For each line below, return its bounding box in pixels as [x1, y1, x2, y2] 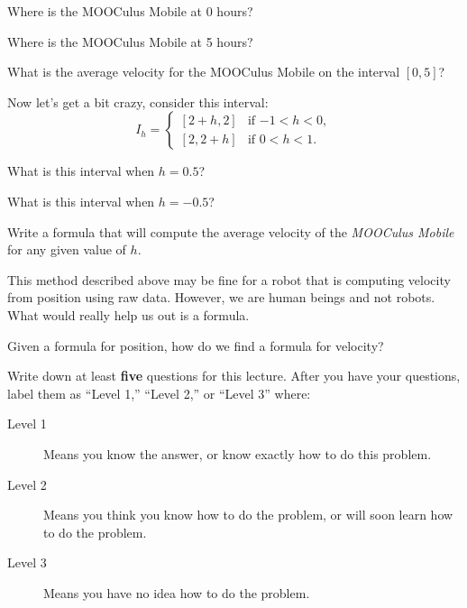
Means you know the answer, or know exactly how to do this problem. [43, 444, 432, 463]
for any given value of [7, 240, 126, 259]
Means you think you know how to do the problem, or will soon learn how [43, 505, 453, 524]
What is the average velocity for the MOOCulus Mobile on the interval [7, 62, 400, 81]
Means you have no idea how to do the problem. [43, 583, 310, 602]
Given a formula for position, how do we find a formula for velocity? [7, 336, 384, 355]
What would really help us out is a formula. [7, 305, 250, 324]
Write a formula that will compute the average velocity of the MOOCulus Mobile [7, 222, 454, 241]
